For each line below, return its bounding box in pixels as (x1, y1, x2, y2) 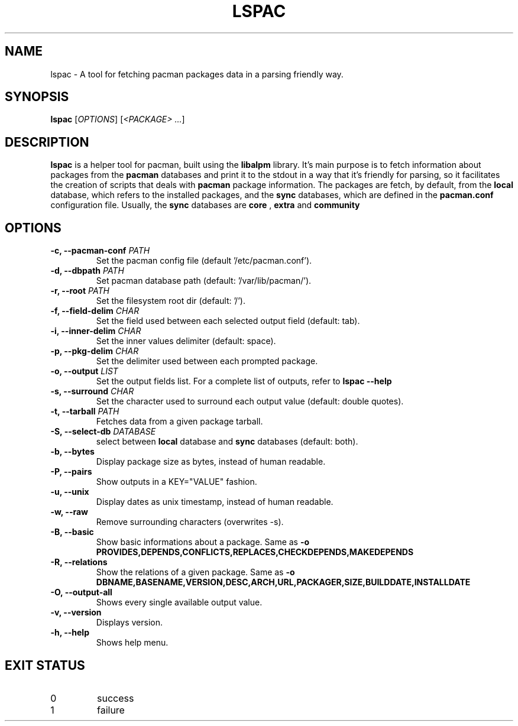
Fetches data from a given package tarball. (96, 416, 263, 427)
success (96, 692, 134, 704)
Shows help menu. (96, 637, 169, 648)
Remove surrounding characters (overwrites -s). (96, 517, 284, 527)
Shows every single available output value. (96, 597, 263, 608)
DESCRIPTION (5, 134, 89, 150)
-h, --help (50, 627, 89, 638)
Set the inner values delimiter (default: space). (96, 336, 276, 346)
